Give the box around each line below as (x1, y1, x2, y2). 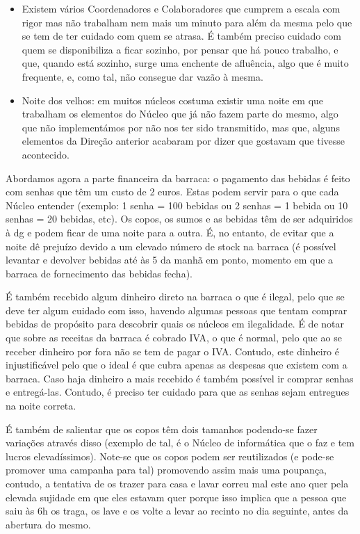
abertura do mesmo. (6, 517, 91, 531)
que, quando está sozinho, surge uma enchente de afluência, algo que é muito (22, 56, 349, 70)
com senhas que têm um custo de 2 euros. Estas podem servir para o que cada (6, 184, 339, 199)
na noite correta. (6, 398, 76, 413)
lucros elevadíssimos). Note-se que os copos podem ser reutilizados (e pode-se (6, 448, 334, 463)
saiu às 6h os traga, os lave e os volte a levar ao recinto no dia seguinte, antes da (6, 503, 349, 518)
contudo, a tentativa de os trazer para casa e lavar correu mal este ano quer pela (6, 476, 349, 490)
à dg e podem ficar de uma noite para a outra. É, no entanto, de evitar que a (6, 225, 334, 239)
